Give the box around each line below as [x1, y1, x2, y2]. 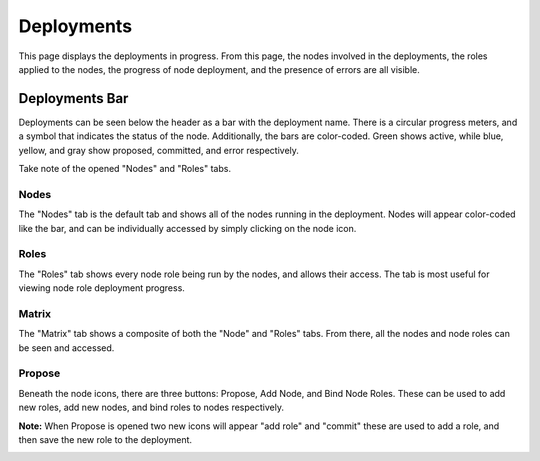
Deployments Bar [18, 90, 129, 107]
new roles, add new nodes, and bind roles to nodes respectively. [18, 401, 285, 414]
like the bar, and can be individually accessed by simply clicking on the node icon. [18, 222, 357, 234]
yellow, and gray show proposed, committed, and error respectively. [18, 144, 300, 156]
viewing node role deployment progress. [18, 282, 185, 294]
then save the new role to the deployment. [18, 433, 193, 445]
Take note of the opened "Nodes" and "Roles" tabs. [18, 163, 232, 175]
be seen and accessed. [18, 341, 115, 354]
